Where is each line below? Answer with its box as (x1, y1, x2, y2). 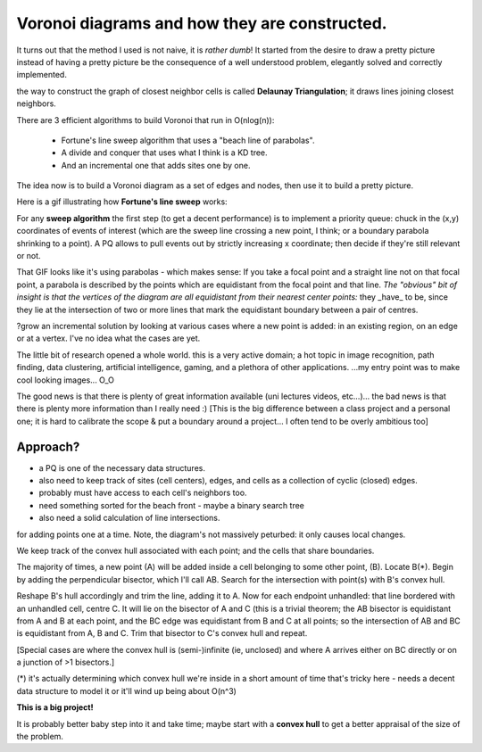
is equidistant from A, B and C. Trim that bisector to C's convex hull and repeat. (16, 628, 308, 639)
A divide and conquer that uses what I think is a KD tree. (61, 147, 268, 158)
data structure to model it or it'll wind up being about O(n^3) (16, 685, 237, 696)
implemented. (16, 70, 67, 80)
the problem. (16, 731, 64, 742)
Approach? (16, 439, 80, 454)
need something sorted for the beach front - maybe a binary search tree (38, 500, 305, 510)
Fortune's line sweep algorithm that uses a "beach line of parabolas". (61, 135, 315, 145)
